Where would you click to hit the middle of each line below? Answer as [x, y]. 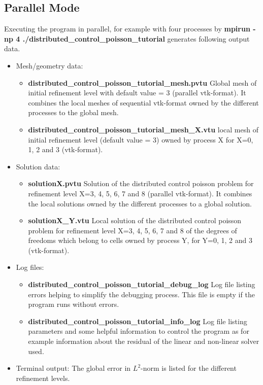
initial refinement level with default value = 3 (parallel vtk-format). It [137, 93]
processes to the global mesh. [73, 112]
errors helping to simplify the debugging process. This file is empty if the [141, 294]
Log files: [30, 267]
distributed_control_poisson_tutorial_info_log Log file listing [138, 321]
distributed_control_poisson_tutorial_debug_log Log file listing [142, 284]
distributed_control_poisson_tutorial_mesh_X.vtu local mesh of [143, 129]
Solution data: [38, 166]
